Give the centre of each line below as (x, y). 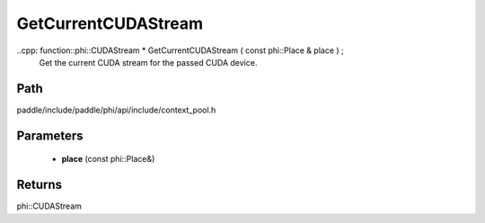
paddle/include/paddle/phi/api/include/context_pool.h (116, 110)
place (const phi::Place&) (108, 159)
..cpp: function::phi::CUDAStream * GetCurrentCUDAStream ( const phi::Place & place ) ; (181, 50)
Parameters (50, 135)
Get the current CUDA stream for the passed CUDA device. (148, 62)
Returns (40, 185)
